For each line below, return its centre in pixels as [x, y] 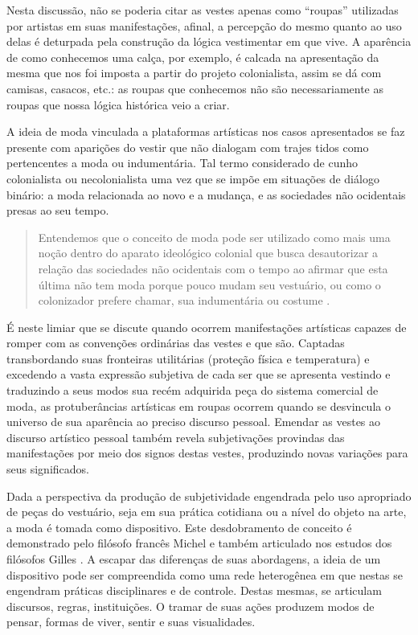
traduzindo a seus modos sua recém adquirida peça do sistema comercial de [193, 390]
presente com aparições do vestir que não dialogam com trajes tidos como [188, 147]
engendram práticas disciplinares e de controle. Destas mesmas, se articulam [194, 590]
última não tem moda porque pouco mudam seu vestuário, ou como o [209, 284]
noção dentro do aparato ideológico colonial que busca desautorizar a [208, 253]
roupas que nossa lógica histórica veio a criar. [118, 104]
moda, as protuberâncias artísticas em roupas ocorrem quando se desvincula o [199, 406]
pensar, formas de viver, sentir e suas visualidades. [131, 622]
